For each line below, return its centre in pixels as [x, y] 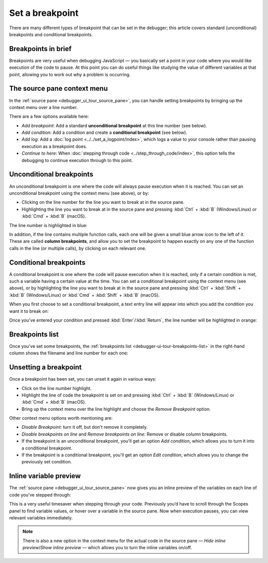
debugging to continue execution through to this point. [77, 160]
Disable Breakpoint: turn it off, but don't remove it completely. [85, 427]
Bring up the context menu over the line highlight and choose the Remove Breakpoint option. [116, 409]
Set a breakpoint [44, 13]
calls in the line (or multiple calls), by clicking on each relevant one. [78, 248]
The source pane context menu [59, 88]
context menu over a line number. [43, 107]
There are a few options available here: [49, 116]
